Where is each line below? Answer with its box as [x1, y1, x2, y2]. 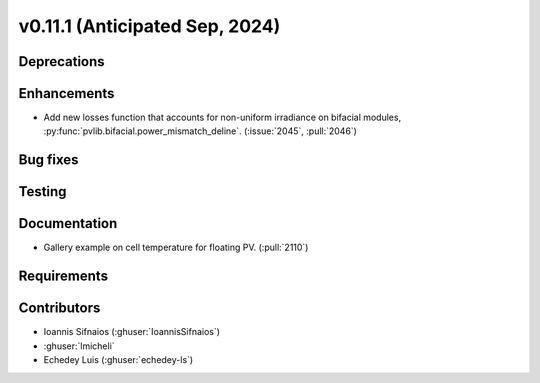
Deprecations [18, 53, 105, 70]
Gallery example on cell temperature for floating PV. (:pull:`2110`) [43, 241, 309, 254]
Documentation [18, 215, 118, 232]
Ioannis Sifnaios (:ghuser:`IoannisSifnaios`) [43, 326, 220, 338]
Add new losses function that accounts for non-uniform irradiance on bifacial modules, [43, 111, 402, 124]
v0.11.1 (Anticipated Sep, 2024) [18, 15, 281, 37]
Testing [18, 183, 67, 200]
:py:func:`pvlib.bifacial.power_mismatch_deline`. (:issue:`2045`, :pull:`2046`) [43, 125, 357, 137]
